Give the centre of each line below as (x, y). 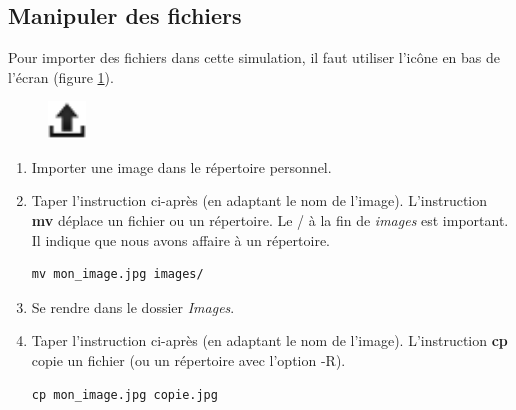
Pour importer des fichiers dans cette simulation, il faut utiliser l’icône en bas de (254, 57)
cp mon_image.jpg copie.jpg (124, 394)
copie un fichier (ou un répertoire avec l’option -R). (188, 359)
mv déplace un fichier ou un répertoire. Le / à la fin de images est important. (270, 219)
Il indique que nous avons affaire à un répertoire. (181, 239)
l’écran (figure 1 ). (61, 76)
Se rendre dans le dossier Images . (133, 306)
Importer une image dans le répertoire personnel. (181, 166)
